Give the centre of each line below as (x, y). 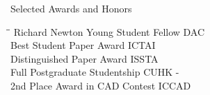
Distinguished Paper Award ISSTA (84, 58)
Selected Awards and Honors (71, 8)
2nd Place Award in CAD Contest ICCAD (101, 85)
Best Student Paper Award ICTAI (83, 45)
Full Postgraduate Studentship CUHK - (95, 72)
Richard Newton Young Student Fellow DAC (109, 31)
